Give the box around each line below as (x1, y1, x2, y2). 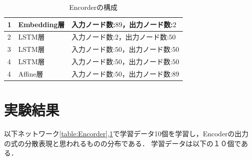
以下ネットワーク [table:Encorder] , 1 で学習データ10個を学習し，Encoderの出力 (4, 128, 249, 139)
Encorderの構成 (69, 2, 118, 12)
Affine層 (18, 68, 43, 79)
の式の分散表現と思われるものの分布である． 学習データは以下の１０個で (4, 138, 241, 148)
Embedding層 (18, 19, 65, 29)
